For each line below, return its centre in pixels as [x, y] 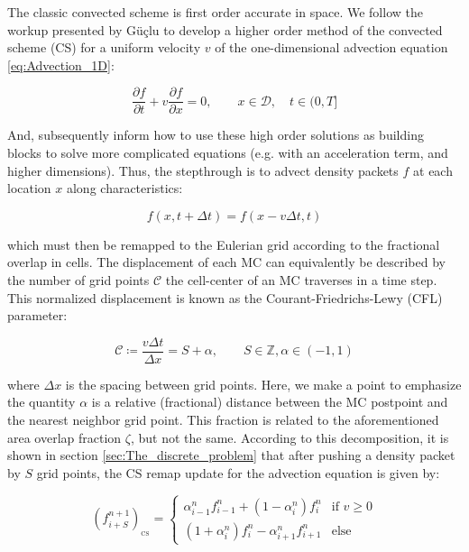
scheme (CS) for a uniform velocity [104, 47]
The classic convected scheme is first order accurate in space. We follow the [215, 12]
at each [433, 170]
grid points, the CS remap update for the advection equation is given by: [238, 472]
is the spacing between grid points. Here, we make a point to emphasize [263, 384]
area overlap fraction [64, 437]
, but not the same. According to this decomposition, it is [290, 437]
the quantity [41, 402]
